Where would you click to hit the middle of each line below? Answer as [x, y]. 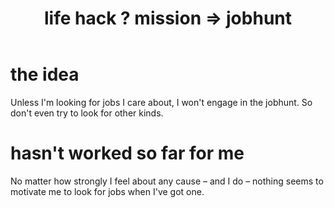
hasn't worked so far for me [127, 153]
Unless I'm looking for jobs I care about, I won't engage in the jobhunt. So [161, 102]
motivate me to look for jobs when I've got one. [107, 191]
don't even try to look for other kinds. [87, 113]
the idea [45, 74]
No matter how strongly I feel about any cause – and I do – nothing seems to [167, 181]
